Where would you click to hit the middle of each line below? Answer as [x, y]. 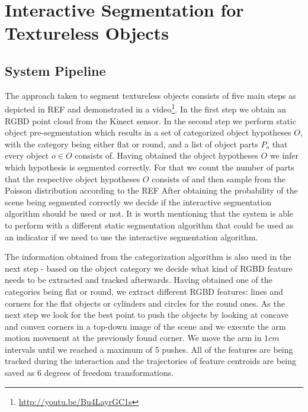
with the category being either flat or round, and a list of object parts [131, 144]
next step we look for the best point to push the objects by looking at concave [147, 315]
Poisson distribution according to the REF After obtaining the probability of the [151, 190]
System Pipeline [55, 70]
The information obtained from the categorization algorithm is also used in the [148, 257]
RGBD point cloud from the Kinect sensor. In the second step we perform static [150, 120]
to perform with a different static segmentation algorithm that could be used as [149, 225]
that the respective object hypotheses [73, 178]
